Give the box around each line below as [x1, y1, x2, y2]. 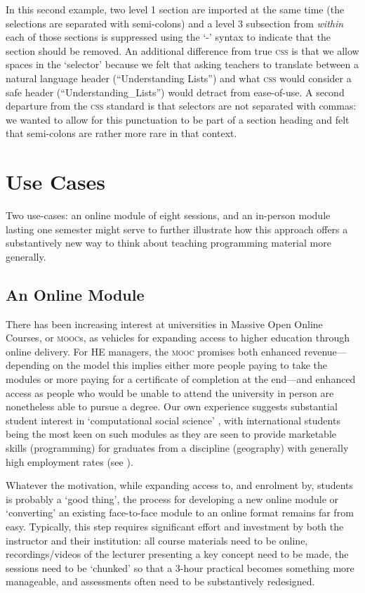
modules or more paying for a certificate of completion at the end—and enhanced [6, 372, 356, 386]
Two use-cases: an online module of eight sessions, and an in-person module [6, 208, 331, 223]
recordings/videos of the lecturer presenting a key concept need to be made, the [6, 547, 349, 561]
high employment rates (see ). [6, 454, 133, 469]
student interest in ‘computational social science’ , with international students [6, 412, 340, 427]
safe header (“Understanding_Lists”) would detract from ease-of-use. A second [6, 84, 345, 99]
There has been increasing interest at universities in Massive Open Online [6, 316, 323, 331]
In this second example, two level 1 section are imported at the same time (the [6, 2, 345, 16]
